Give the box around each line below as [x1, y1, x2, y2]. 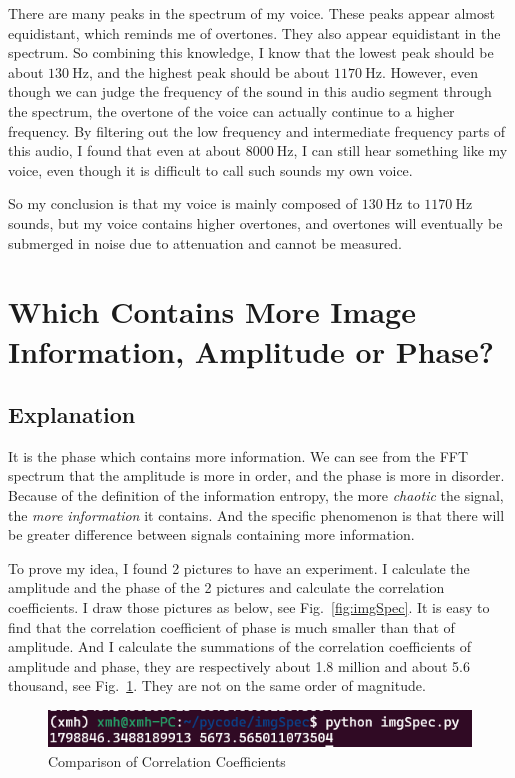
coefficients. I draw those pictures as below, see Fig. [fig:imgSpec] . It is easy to [8, 597, 490, 618]
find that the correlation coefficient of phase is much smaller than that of [8, 616, 455, 637]
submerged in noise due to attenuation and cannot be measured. [8, 232, 402, 253]
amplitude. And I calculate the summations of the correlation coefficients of [8, 636, 472, 657]
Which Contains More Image [8, 291, 416, 332]
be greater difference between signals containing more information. [8, 524, 415, 545]
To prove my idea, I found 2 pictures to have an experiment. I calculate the [8, 557, 470, 578]
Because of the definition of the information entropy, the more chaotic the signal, [8, 485, 504, 506]
